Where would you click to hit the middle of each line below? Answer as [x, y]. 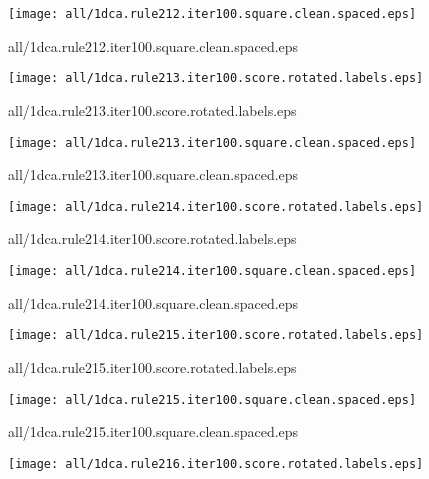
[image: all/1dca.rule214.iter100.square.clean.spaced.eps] [212, 271]
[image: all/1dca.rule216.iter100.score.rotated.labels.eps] [216, 463]
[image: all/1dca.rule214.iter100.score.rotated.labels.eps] [216, 206]
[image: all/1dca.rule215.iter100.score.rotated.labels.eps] [216, 335]
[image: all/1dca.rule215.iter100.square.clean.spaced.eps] [212, 399]
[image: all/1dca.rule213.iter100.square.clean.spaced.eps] [212, 142]
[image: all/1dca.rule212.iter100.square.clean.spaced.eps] [212, 14]
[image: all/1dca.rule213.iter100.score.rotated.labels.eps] [216, 78]
